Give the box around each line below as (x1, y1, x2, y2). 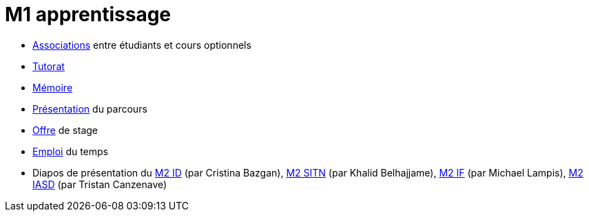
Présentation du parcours (32, 102, 147, 115)
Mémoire (32, 81, 73, 93)
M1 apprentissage (5, 3, 172, 26)
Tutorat (32, 60, 65, 72)
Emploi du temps (32, 145, 108, 157)
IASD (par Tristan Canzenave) (32, 178, 167, 190)
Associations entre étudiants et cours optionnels (32, 38, 251, 51)
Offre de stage (32, 124, 98, 136)
